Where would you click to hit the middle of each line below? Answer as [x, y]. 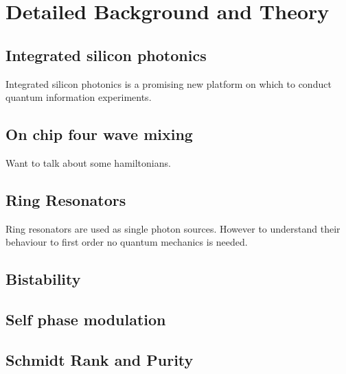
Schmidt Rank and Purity [100, 359]
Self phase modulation [86, 319]
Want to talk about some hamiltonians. [88, 162]
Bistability [43, 279]
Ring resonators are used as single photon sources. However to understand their [173, 228]
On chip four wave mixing [99, 134]
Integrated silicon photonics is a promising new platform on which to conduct [169, 83]
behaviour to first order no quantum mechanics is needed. [127, 242]
